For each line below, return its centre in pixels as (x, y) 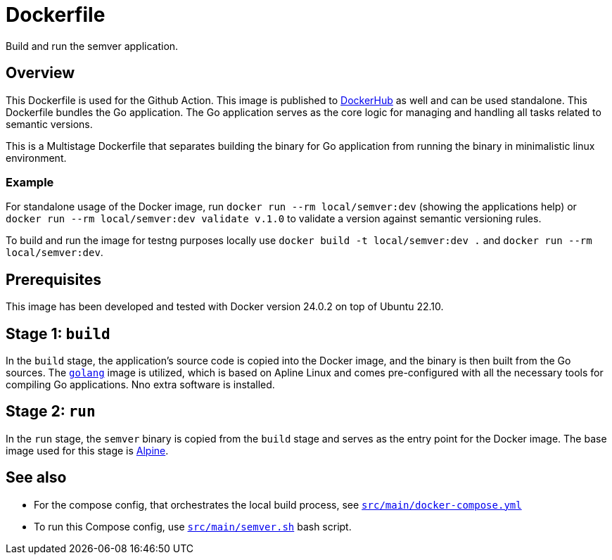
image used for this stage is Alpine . (87, 450)
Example (30, 182)
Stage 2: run (51, 412)
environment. (36, 158)
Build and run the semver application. (92, 46)
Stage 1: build (58, 333)
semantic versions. (49, 124)
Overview (40, 73)
